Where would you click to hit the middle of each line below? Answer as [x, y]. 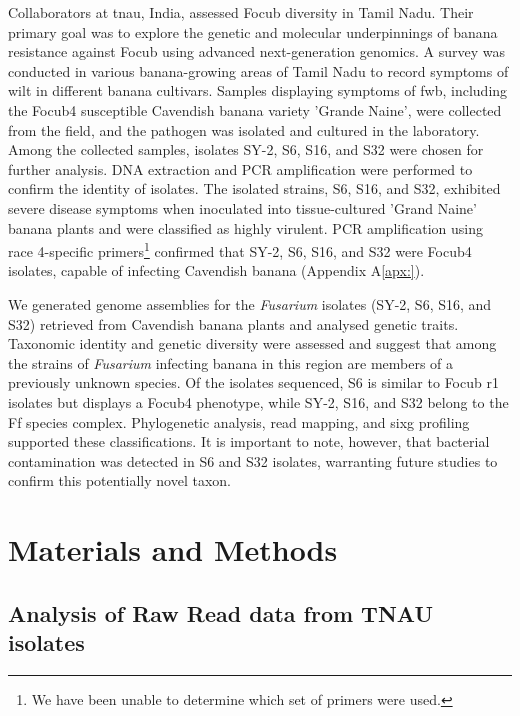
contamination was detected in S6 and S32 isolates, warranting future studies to [253, 460]
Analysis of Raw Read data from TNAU [220, 612]
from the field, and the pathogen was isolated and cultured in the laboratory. [244, 129]
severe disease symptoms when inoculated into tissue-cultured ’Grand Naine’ [242, 207]
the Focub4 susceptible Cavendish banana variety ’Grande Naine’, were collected [255, 109]
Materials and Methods [173, 549]
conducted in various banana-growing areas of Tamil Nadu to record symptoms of [258, 70]
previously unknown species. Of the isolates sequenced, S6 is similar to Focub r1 [253, 382]
